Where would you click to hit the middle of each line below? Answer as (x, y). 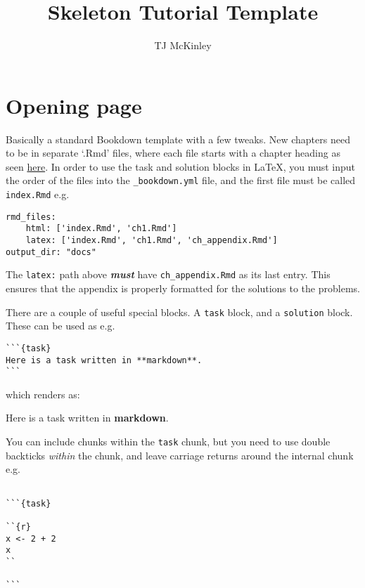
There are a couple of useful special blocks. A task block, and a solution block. (179, 312)
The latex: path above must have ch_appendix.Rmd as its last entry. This (168, 274)
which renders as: (43, 394)
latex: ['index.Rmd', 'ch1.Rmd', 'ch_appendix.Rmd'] (152, 241)
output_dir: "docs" (51, 252)
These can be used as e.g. (60, 326)
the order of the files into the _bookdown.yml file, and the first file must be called (181, 180)
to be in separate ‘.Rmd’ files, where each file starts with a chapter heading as (173, 153)
